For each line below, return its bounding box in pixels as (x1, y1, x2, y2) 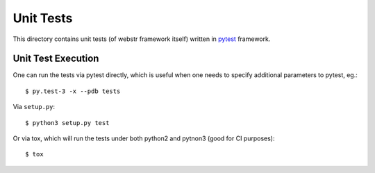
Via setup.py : (12, 103, 56, 111)
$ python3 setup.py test (25, 119, 110, 126)
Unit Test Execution (12, 53, 99, 65)
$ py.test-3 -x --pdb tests (25, 87, 121, 95)
